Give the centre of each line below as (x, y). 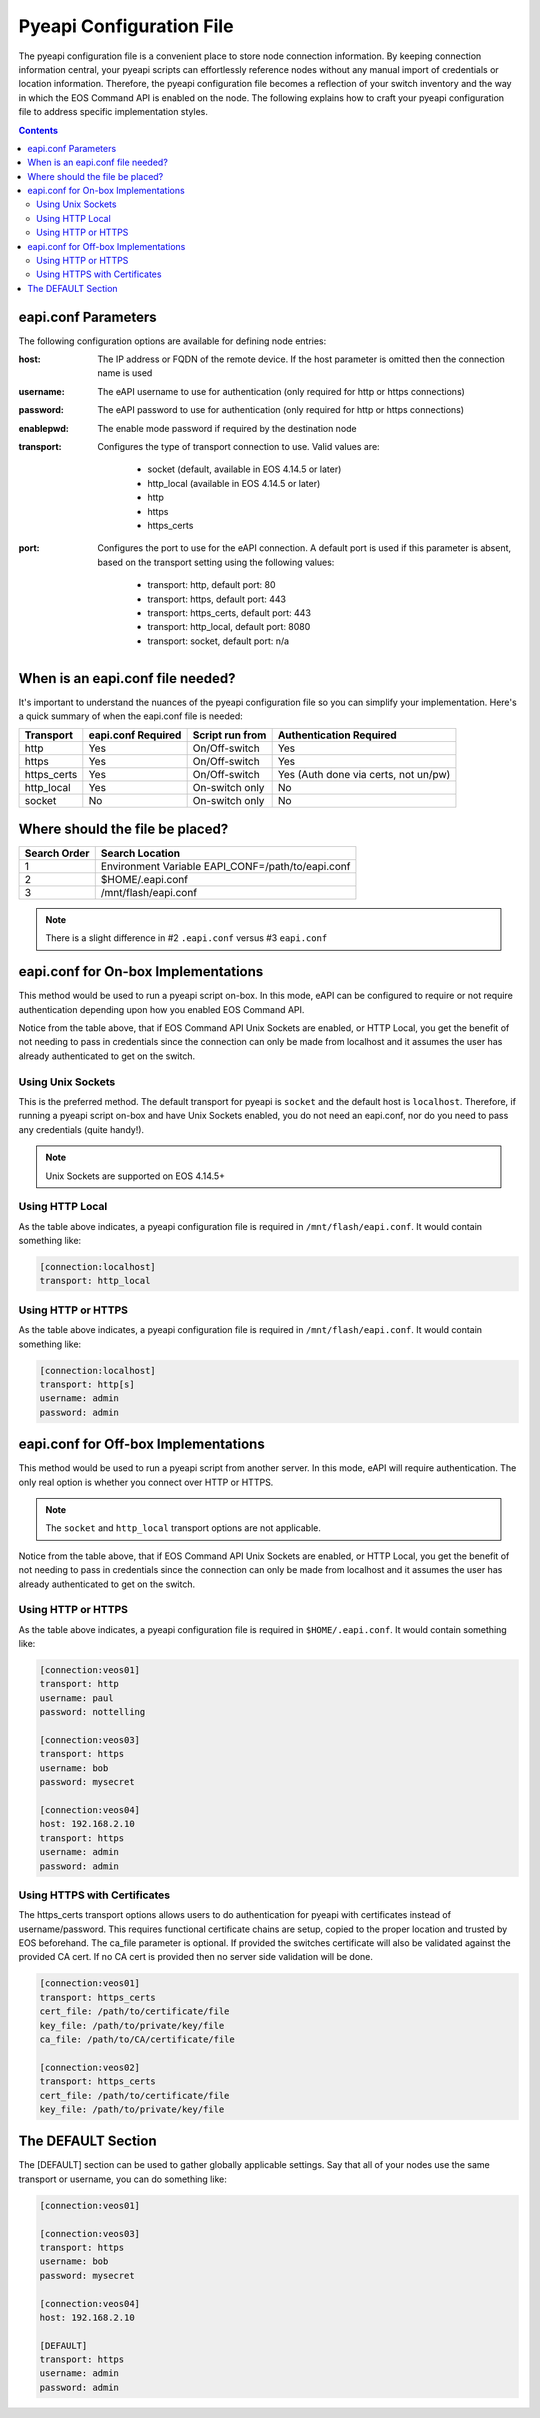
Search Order (57, 853)
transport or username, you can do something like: (122, 2179)
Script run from (229, 735)
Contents (38, 130)
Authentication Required (337, 735)
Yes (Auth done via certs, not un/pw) (364, 775)
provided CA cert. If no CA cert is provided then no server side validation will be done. (196, 1957)
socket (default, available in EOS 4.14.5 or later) (244, 469)
